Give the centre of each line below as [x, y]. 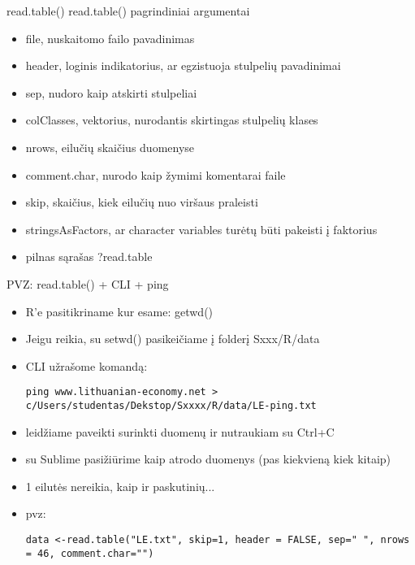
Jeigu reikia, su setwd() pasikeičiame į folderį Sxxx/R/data [173, 339]
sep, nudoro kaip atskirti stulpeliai [111, 92]
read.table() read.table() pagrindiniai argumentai [128, 11]
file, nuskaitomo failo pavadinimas [110, 38]
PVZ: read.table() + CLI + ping [88, 283]
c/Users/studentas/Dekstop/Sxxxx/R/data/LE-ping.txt [171, 405]
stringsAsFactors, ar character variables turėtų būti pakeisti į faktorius [201, 229]
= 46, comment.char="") [90, 553]
